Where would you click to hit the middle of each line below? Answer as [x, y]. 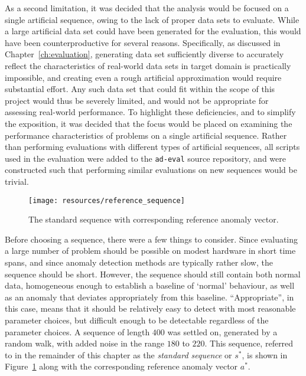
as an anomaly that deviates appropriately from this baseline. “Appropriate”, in [149, 297]
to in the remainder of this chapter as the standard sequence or [118, 354]
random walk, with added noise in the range [85, 343]
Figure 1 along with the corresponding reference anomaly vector [121, 366]
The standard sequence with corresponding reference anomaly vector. [154, 219]
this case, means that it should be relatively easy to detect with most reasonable [150, 308]
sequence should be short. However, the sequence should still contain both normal [153, 274]
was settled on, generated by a [222, 331]
